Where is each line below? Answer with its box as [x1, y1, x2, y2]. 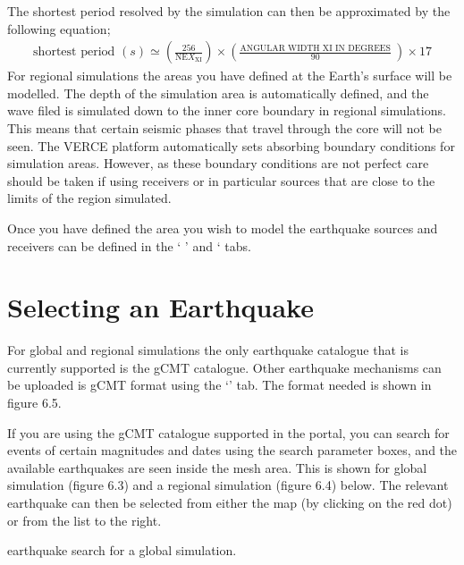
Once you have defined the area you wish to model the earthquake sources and [7, 218, 438, 237]
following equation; [7, 19, 111, 38]
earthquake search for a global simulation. [7, 541, 237, 560]
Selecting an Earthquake [7, 289, 314, 325]
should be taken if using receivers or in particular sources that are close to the [7, 171, 435, 190]
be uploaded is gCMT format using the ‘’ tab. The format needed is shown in [7, 375, 432, 394]
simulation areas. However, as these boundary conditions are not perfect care [7, 154, 429, 173]
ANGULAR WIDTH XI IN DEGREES [240, 43, 391, 53]
